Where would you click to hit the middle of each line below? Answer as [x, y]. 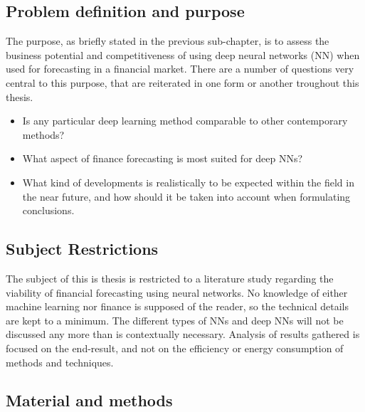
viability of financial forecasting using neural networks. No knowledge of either [177, 292]
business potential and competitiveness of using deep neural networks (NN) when [183, 54]
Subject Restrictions [82, 249]
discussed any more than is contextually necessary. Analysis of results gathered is [183, 334]
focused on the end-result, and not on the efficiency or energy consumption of [175, 348]
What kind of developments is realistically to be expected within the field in [188, 182]
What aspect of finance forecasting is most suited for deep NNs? [163, 158]
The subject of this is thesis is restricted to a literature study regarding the [170, 278]
